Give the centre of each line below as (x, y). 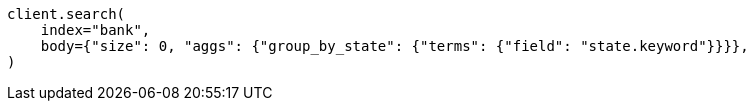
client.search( (66, 14)
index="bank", (95, 30)
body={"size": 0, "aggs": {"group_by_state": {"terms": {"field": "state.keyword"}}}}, (394, 46)
